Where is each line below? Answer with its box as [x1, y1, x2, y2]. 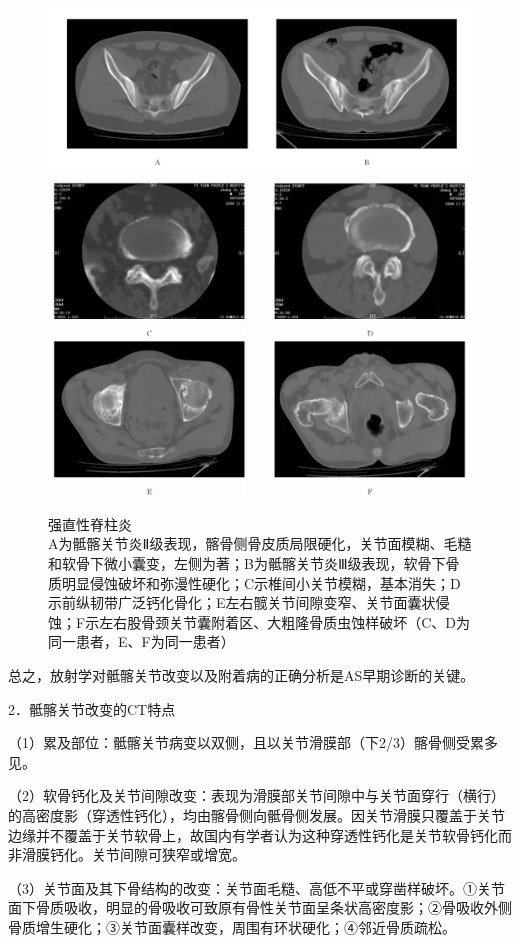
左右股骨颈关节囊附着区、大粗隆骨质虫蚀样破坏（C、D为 [99, 611, 470, 632]
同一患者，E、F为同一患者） [48, 631, 235, 652]
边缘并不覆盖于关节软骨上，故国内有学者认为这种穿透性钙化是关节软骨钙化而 [8, 824, 512, 845]
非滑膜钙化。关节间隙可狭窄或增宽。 [8, 844, 246, 865]
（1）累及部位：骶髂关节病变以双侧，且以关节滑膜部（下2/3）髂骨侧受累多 [8, 732, 498, 753]
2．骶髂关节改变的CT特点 [8, 698, 176, 719]
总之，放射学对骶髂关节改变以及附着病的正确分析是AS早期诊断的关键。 [8, 664, 475, 685]
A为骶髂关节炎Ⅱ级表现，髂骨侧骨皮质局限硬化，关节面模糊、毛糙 [48, 533, 472, 554]
